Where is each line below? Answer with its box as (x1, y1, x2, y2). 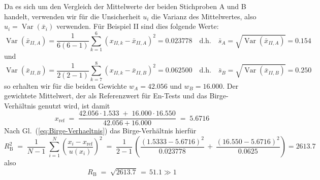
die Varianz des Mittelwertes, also (151, 11, 257, 21)
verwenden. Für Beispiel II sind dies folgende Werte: (56, 21, 219, 31)
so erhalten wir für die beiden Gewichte (4, 80, 127, 91)
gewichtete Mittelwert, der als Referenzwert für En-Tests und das (4, 90, 207, 101)
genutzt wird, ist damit (38, 100, 110, 111)
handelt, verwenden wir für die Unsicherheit (4, 11, 141, 21)
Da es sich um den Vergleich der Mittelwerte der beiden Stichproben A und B (4, 1, 246, 11)
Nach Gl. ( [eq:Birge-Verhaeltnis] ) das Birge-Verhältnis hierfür (4, 125, 197, 136)
